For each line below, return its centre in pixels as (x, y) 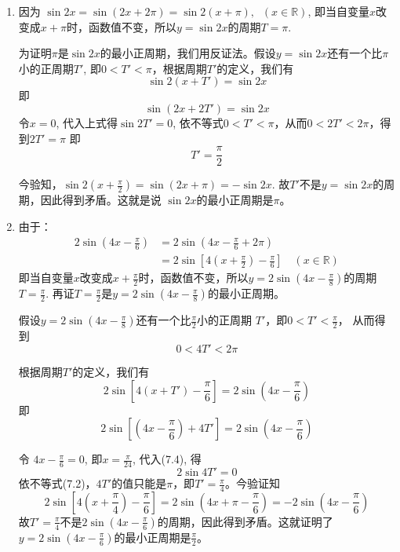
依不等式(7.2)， (57, 483)
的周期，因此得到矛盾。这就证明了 (245, 521)
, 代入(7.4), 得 (167, 459)
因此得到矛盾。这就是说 (101, 200)
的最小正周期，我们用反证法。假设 (188, 53)
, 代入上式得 (87, 122)
